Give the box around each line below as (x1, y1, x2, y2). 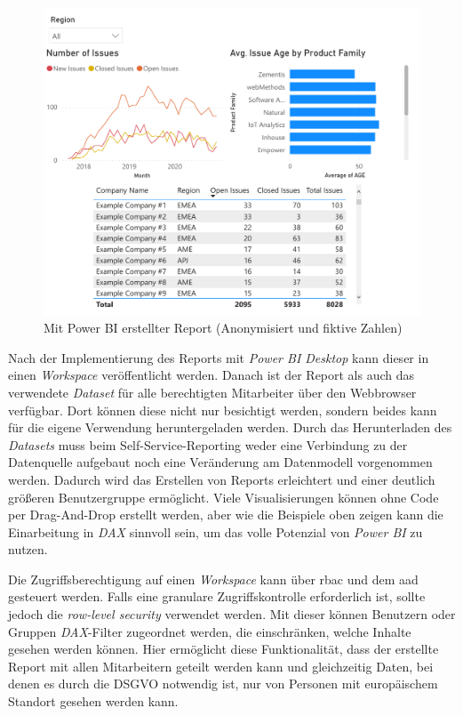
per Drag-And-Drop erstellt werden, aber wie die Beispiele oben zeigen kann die (8, 505, 443, 524)
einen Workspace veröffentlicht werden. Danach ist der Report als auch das (8, 366, 415, 384)
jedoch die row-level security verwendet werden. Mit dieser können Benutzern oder (8, 605, 456, 623)
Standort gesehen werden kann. (8, 692, 179, 711)
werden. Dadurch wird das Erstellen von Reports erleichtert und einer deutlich (8, 470, 435, 488)
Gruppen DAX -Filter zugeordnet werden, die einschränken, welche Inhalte (8, 622, 411, 640)
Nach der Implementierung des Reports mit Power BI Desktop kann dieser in (8, 348, 429, 366)
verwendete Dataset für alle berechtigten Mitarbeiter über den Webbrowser (8, 382, 417, 401)
